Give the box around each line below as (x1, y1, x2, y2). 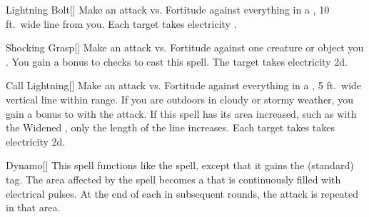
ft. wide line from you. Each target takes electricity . (6, 16, 237, 31)
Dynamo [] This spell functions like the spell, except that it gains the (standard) (6, 158, 354, 173)
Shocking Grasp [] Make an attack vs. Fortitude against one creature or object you (6, 40, 364, 55)
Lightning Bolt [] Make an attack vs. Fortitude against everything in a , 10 (6, 2, 330, 16)
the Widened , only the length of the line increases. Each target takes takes (6, 120, 335, 135)
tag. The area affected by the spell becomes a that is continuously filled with (6, 171, 341, 186)
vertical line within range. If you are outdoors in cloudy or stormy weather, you (6, 91, 353, 106)
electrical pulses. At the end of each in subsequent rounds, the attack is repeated (6, 186, 359, 201)
